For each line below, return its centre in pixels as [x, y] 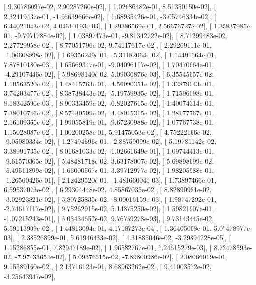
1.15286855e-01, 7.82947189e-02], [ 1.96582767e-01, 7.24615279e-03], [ [108, 247]
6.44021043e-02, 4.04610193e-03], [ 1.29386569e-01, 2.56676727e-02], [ [108, 26]
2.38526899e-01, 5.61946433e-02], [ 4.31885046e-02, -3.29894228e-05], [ [126, 238]
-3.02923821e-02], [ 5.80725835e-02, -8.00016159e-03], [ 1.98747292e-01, [110, 199]
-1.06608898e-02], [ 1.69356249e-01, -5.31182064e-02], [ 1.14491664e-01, [110, 54]
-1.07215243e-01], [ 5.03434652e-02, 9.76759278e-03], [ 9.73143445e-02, [109, 218]
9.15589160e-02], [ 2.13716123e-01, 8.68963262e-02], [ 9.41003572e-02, [108, 267]
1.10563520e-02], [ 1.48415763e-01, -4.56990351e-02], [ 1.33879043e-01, [109, 83]
